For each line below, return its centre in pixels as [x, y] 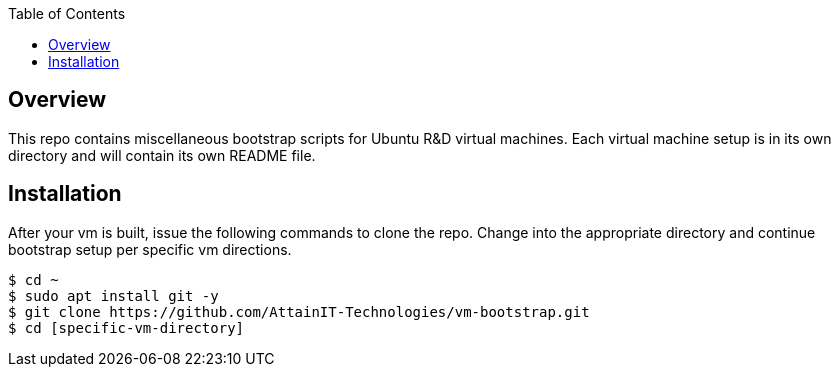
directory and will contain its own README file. [162, 155]
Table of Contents [67, 13]
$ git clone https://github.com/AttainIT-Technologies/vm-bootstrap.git [299, 311]
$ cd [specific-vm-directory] [126, 327]
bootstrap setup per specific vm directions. [150, 249]
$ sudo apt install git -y [113, 295]
